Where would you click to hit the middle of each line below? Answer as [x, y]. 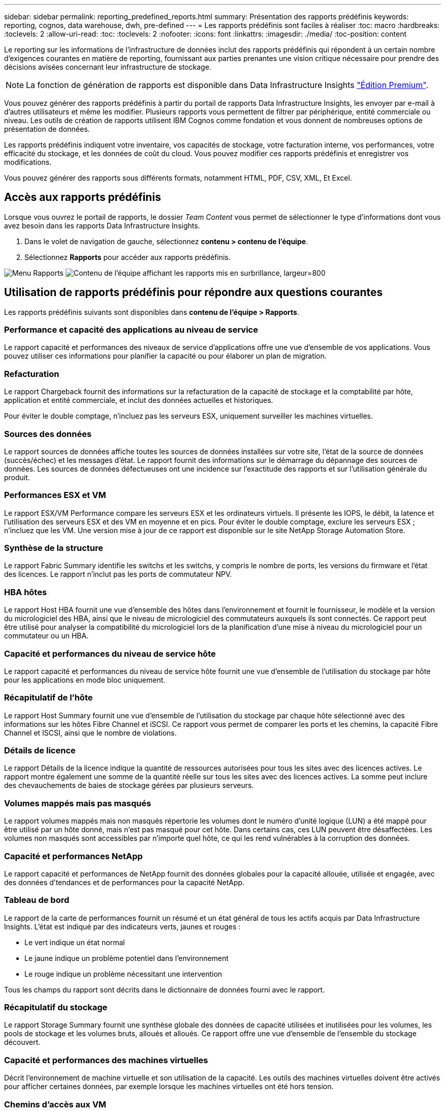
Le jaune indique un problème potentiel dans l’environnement [126, 958]
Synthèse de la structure [54, 548]
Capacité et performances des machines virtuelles [106, 1060]
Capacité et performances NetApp [73, 856]
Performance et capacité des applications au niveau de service [131, 330]
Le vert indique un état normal [75, 942]
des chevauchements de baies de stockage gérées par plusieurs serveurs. [129, 785]
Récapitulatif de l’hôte [49, 698]
